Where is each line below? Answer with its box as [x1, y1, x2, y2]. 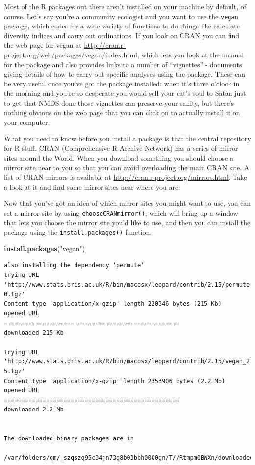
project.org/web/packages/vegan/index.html [4, 50, 138, 60]
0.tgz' [4, 291, 25, 298]
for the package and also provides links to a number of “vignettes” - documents [4, 59, 242, 69]
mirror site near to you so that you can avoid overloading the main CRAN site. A [4, 162, 250, 172]
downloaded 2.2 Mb [4, 406, 64, 413]
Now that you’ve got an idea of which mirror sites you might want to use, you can [4, 198, 251, 208]
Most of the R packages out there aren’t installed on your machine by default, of [4, 1, 247, 11]
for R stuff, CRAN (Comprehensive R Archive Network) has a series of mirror [4, 143, 238, 153]
